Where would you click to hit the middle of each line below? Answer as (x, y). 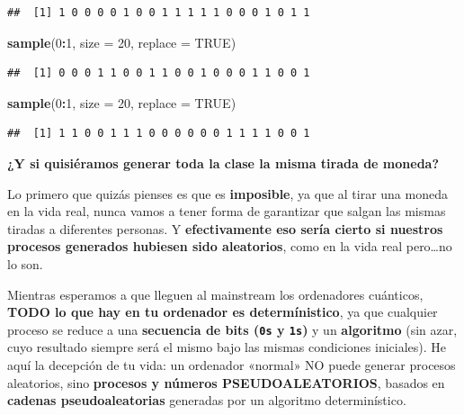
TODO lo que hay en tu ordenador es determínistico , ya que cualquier (223, 312)
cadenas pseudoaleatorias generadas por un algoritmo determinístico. (207, 400)
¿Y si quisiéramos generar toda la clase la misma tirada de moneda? (223, 162)
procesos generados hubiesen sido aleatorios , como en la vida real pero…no (230, 246)
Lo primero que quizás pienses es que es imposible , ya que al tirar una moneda (228, 193)
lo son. (25, 263)
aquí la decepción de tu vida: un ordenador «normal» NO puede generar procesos (232, 364)
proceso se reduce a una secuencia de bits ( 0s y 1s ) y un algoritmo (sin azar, (232, 329)
